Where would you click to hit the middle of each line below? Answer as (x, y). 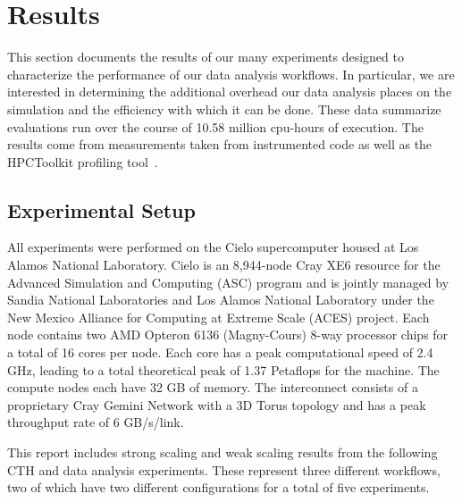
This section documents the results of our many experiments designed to (206, 57)
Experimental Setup (101, 209)
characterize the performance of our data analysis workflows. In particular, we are (231, 74)
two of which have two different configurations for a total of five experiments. (218, 487)
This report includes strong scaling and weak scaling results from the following (223, 452)
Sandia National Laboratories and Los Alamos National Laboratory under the (221, 300)
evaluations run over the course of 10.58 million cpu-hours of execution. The (215, 126)
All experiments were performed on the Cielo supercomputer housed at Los (213, 247)
